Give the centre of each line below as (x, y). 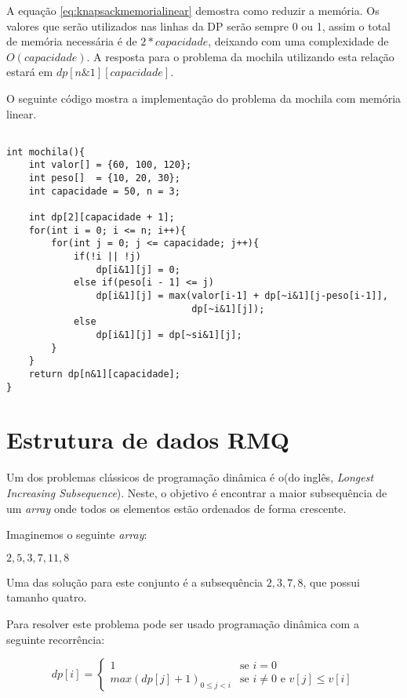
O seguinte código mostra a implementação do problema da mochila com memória (204, 98)
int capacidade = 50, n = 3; (104, 191)
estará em (30, 72)
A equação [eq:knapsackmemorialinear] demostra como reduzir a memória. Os (193, 10)
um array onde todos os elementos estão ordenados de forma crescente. (176, 508)
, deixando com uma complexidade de (298, 41)
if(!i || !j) (107, 257)
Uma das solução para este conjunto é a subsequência (135, 582)
